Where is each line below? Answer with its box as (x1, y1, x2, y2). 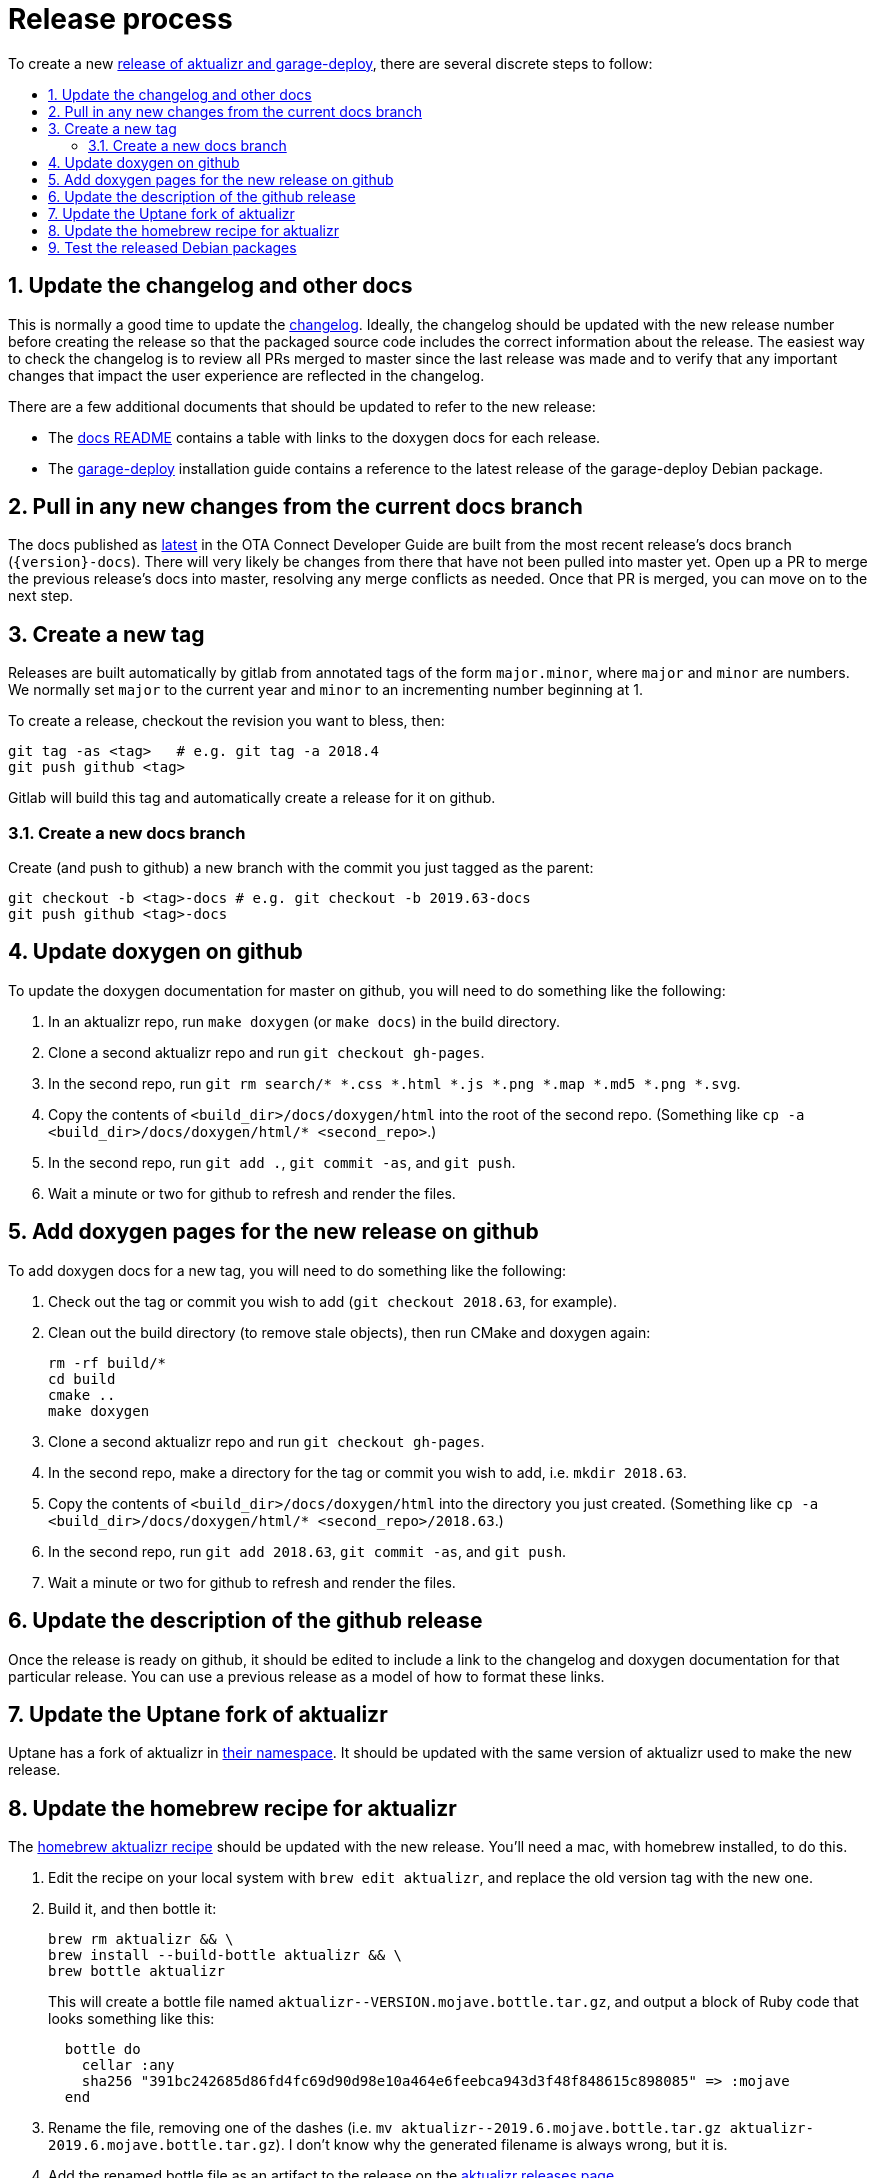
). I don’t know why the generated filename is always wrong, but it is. (275, 2136, 728, 2154)
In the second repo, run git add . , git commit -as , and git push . (48, 1153, 516, 1171)
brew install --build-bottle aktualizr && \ (48, 1947, 403, 1964)
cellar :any (81, 2057, 175, 2074)
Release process (8, 2, 233, 36)
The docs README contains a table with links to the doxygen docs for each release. (48, 428, 601, 446)
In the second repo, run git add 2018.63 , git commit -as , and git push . (48, 1542, 567, 1560)
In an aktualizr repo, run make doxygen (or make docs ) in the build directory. (48, 1012, 560, 1030)
